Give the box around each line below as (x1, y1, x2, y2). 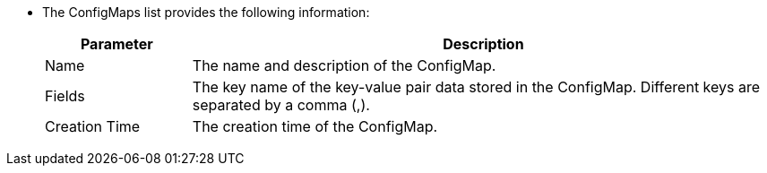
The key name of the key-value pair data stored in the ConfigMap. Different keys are (192, 78, 761, 96)
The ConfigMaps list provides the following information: (42, 4, 370, 20)
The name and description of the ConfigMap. (192, 56, 496, 74)
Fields (45, 87, 85, 105)
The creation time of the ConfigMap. (192, 117, 438, 135)
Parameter (80, 35, 153, 53)
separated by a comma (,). (192, 96, 370, 114)
